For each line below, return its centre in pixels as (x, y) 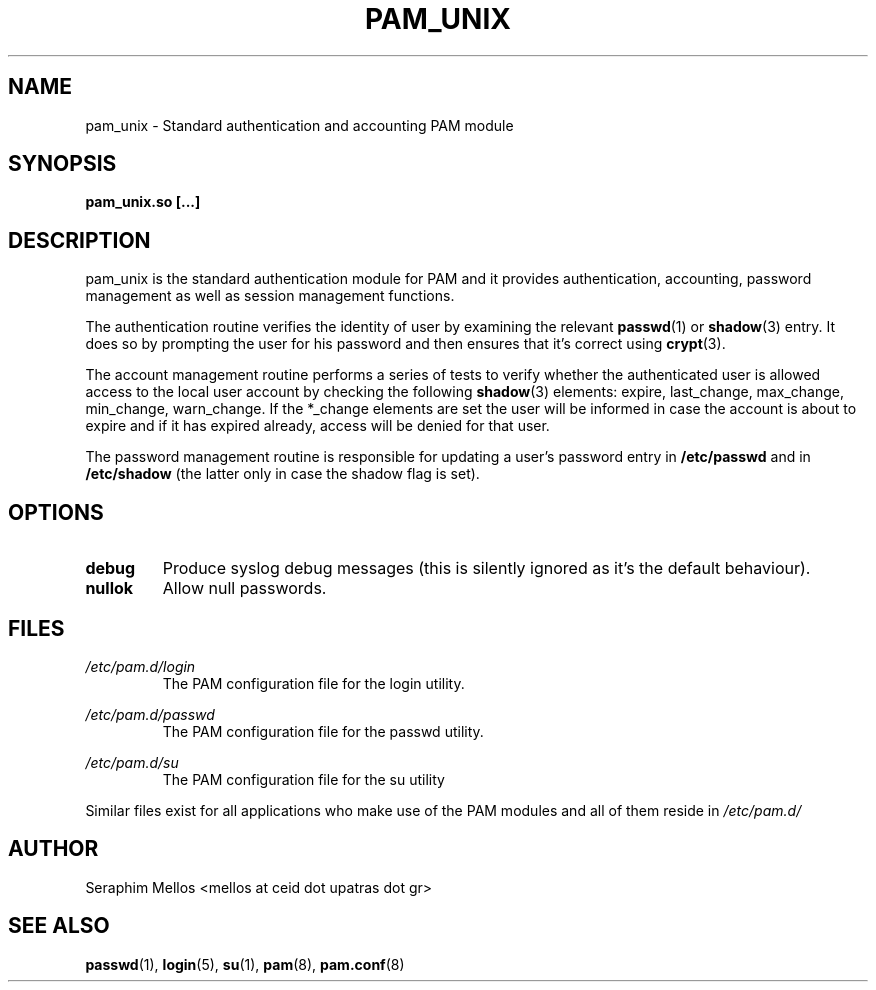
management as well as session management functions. (270, 296)
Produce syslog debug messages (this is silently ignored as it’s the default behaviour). (486, 568)
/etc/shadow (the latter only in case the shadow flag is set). (282, 474)
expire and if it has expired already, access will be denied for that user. (317, 426)
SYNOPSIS (62, 164)
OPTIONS (56, 512)
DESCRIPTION (79, 240)
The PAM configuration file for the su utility (303, 779)
